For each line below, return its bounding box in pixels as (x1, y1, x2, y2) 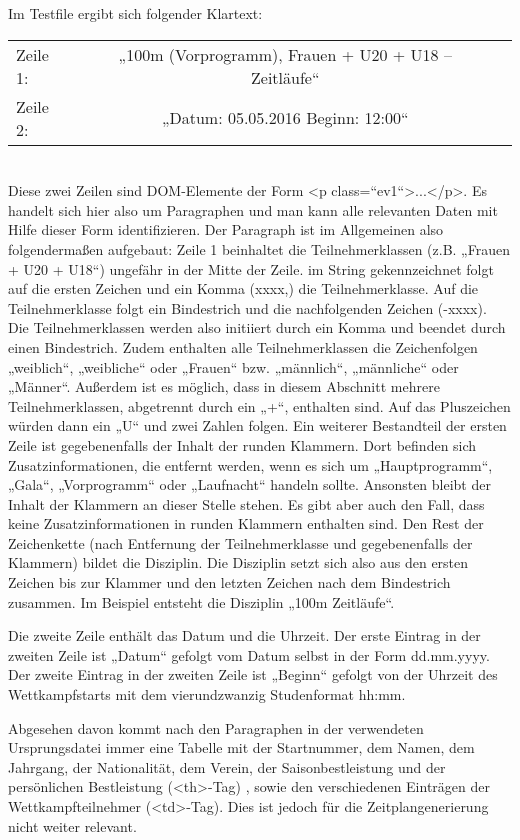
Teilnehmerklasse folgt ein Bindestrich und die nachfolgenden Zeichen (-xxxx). (8, 297, 487, 318)
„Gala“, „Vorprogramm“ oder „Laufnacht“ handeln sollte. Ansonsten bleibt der (8, 474, 491, 495)
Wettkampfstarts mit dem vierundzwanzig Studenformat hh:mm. (8, 684, 406, 705)
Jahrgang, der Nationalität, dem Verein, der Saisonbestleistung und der (8, 756, 446, 777)
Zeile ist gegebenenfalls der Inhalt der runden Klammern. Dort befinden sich (8, 434, 477, 455)
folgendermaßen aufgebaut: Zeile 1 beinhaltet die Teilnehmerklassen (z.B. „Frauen (8, 238, 510, 259)
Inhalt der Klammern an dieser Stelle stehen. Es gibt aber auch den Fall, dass (8, 493, 485, 514)
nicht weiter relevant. (8, 815, 137, 836)
